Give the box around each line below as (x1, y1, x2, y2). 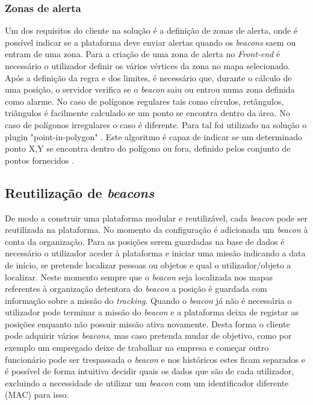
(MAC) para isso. (5, 388, 69, 401)
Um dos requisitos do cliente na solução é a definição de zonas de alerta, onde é (5, 24, 298, 37)
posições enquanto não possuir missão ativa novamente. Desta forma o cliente (5, 317, 290, 330)
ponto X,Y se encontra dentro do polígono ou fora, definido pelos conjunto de (5, 142, 291, 155)
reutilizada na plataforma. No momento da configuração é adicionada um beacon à (5, 223, 308, 236)
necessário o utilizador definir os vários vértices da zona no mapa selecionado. (5, 60, 290, 72)
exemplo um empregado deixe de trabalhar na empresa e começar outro (5, 341, 269, 354)
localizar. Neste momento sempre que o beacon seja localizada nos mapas (5, 270, 273, 283)
